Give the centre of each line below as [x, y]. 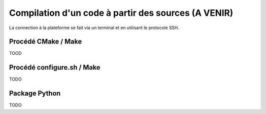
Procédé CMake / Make [46, 42]
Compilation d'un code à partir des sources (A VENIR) [121, 13]
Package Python [35, 94]
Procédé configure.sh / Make [55, 67]
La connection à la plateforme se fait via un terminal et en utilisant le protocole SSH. [94, 28]
